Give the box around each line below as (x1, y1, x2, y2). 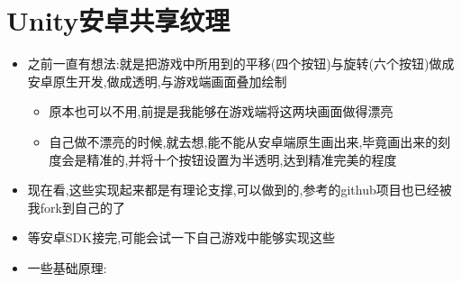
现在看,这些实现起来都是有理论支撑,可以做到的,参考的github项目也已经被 (27, 180, 452, 199)
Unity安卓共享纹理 (6, 2, 230, 39)
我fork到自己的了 (27, 197, 125, 216)
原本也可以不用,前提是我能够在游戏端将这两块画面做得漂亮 (49, 102, 393, 121)
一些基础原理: (27, 258, 107, 277)
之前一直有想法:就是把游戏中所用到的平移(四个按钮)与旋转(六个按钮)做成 (27, 54, 455, 73)
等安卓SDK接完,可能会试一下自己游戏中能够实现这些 (27, 228, 336, 247)
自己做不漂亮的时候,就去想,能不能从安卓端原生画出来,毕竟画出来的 (49, 132, 438, 150)
